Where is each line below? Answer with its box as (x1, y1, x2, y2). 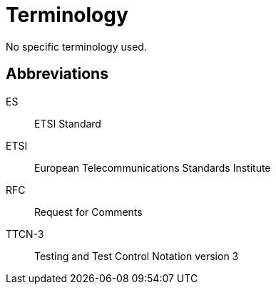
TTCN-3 (6, 227, 44, 240)
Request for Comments (34, 205, 143, 218)
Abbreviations (6, 65, 108, 83)
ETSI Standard (34, 117, 101, 130)
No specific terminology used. (6, 40, 147, 53)
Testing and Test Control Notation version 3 (34, 249, 239, 262)
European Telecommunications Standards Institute (34, 161, 271, 174)
